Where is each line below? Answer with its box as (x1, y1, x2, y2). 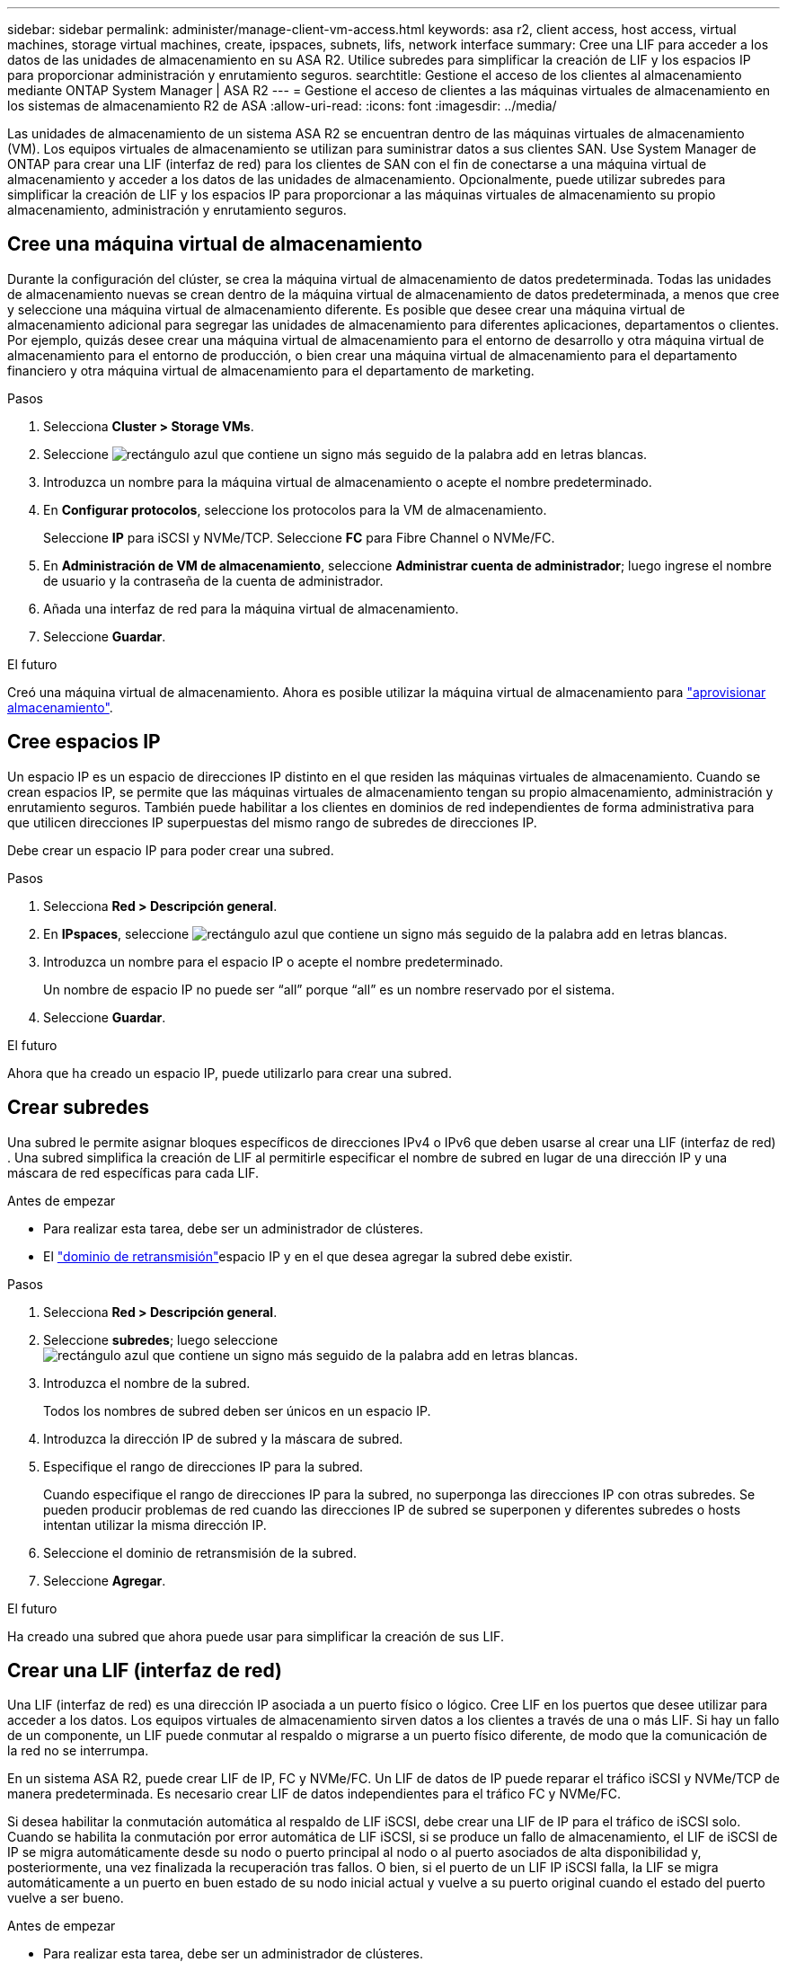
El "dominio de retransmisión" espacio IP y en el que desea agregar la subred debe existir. (43, 1248, 573, 1264)
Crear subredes (7, 1096, 150, 1119)
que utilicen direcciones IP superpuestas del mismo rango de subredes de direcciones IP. (7, 814, 537, 830)
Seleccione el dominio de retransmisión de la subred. (43, 1544, 358, 1560)
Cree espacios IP (7, 730, 161, 754)
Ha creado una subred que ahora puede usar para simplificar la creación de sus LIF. (7, 1628, 504, 1644)
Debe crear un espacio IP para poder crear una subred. (7, 842, 334, 858)
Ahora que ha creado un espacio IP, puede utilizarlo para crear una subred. (7, 1065, 452, 1081)
